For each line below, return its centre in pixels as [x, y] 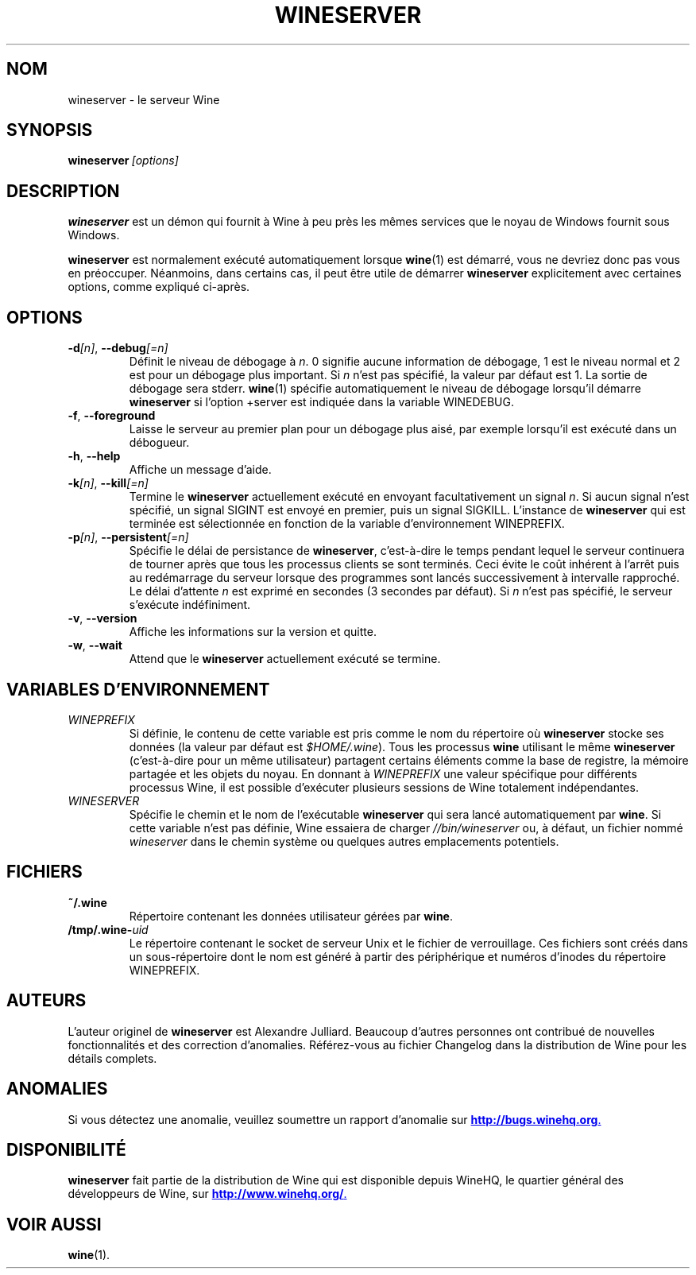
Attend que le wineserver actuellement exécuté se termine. [285, 659]
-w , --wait [95, 645]
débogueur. [159, 443]
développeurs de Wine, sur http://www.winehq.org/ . [207, 1194]
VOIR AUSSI [54, 1224]
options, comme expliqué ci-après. [159, 287]
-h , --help [94, 456]
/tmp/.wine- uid [108, 929]
